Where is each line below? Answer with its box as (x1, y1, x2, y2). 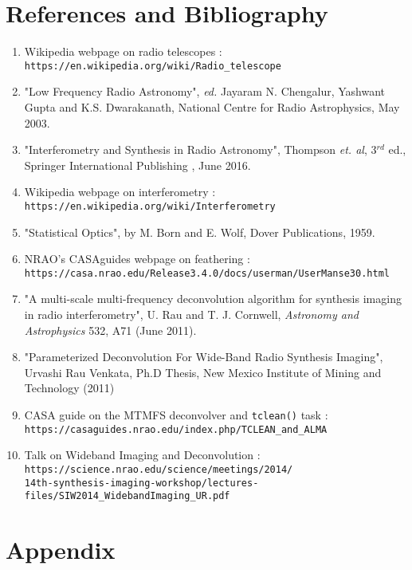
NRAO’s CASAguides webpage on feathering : (24, 250, 250, 267)
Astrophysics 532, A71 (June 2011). (24, 321, 197, 338)
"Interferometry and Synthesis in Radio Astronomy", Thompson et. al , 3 (24, 141, 377, 158)
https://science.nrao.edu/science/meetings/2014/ (24, 463, 293, 475)
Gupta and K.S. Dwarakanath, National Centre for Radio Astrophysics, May (24, 98, 400, 115)
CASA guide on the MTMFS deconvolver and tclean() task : (24, 407, 328, 423)
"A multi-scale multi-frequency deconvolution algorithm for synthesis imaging (24, 290, 402, 307)
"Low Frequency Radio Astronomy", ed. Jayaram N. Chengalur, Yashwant (24, 83, 386, 100)
